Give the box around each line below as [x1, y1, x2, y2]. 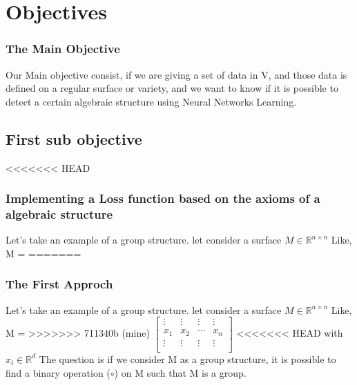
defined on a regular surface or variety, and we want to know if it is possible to [6, 81, 338, 95]
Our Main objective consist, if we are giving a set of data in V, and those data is [6, 67, 347, 81]
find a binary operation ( [6, 365, 110, 379]
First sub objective [6, 128, 142, 149]
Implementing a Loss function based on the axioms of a [6, 190, 320, 207]
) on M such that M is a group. [114, 365, 247, 379]
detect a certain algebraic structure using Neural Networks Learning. [6, 94, 297, 108]
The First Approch [6, 275, 113, 293]
